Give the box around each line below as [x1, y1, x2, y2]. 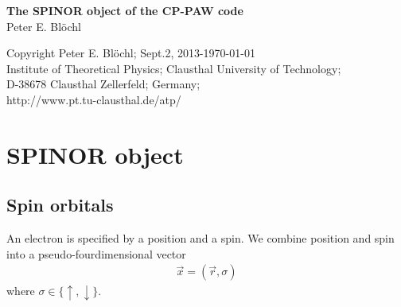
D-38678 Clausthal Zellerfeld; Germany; [6, 76, 200, 92]
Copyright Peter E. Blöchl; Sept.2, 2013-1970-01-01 [6, 45, 255, 61]
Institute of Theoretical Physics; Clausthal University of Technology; [6, 60, 341, 76]
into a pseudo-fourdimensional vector [6, 245, 186, 262]
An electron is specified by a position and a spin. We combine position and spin [6, 230, 395, 247]
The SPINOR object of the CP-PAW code [6, 2, 243, 18]
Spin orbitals [6, 192, 114, 217]
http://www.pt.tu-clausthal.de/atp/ [6, 91, 181, 107]
